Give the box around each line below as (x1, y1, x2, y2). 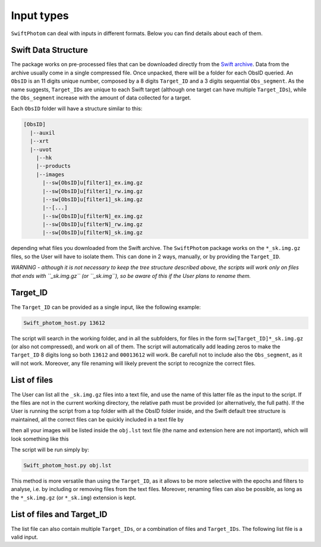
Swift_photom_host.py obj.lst (23, 462, 112, 468)
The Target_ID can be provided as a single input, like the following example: (11, 304, 202, 311)
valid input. (11, 533, 39, 540)
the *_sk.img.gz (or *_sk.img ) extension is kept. (11, 494, 137, 501)
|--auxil (30, 129, 55, 136)
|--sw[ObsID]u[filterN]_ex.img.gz (42, 212, 143, 220)
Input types (11, 9, 69, 22)
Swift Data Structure (11, 45, 89, 55)
